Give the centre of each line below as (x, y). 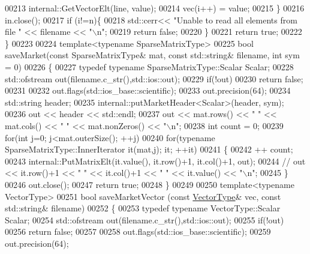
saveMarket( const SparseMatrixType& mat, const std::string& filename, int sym (152, 55)
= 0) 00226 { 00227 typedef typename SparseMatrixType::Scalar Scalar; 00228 (149, 66)
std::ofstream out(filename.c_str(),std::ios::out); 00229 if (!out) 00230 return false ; (154, 78)
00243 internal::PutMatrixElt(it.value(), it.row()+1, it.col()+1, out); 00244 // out (155, 161)
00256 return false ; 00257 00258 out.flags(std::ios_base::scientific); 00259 (138, 231)
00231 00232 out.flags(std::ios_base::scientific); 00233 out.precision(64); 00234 (148, 90)
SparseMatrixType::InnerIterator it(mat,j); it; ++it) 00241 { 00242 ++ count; (149, 149)
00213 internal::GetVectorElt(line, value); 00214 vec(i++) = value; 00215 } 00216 (155, 8)
